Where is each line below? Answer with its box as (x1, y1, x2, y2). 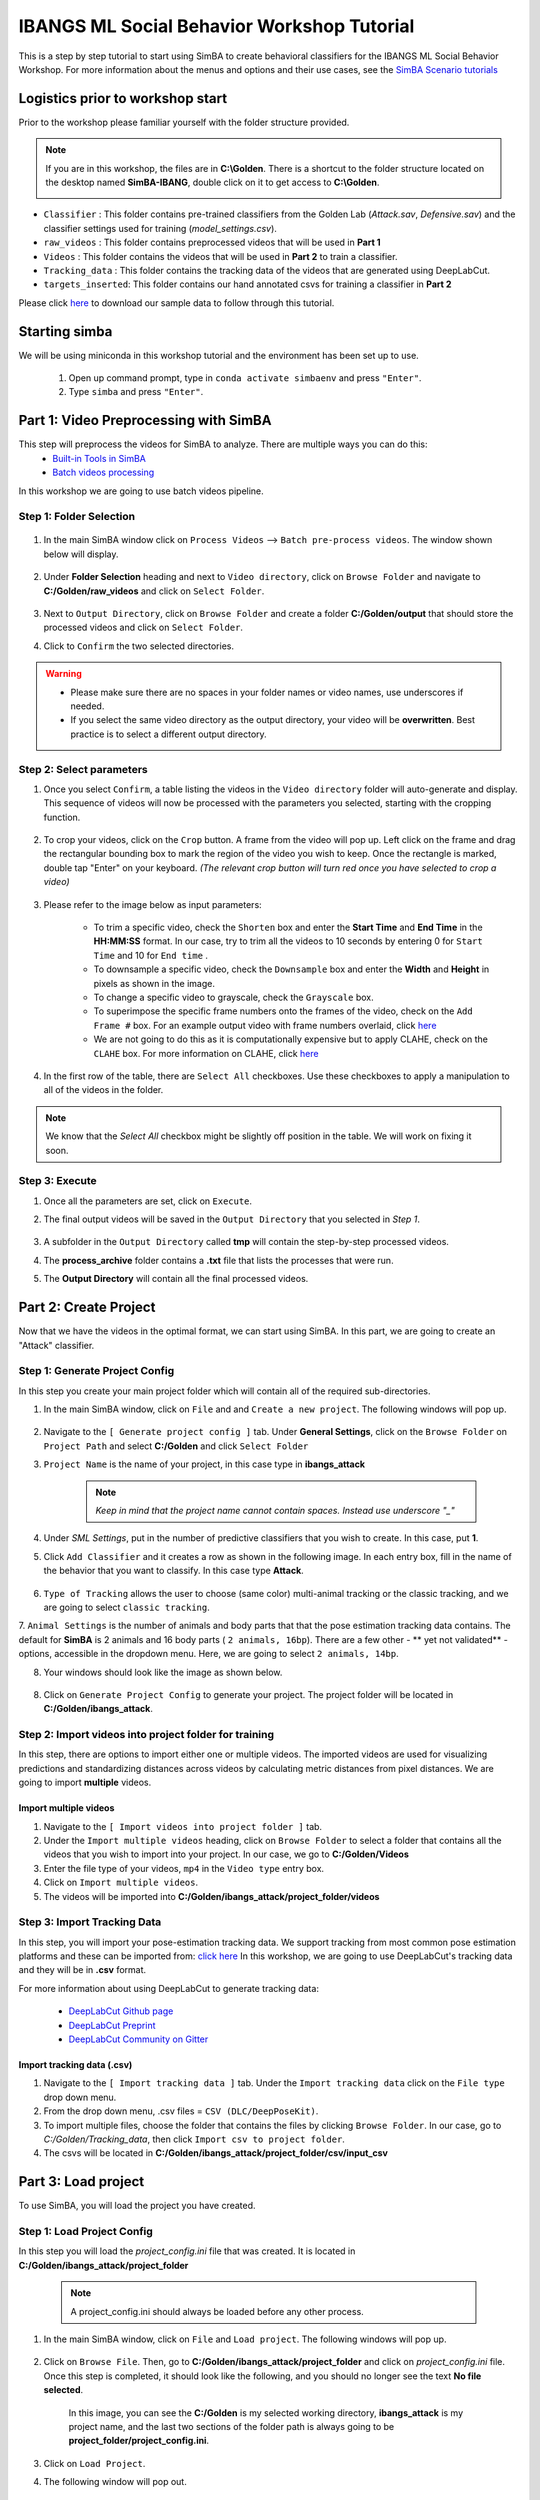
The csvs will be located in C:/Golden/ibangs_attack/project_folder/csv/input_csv (43, 2147, 389, 2159)
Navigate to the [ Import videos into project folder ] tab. (43, 1820, 323, 1832)
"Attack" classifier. (18, 1339, 95, 1351)
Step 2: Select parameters (18, 762, 149, 776)
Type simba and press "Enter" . (68, 386, 204, 398)
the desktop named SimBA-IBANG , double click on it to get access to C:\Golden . (45, 176, 380, 189)
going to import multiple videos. (18, 1776, 152, 1789)
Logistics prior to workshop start (18, 90, 228, 107)
